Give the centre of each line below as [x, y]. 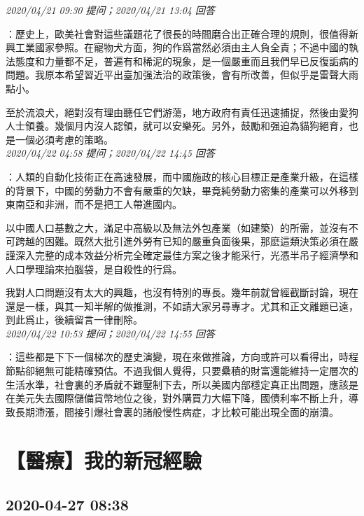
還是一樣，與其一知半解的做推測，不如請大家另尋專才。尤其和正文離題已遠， [182, 306]
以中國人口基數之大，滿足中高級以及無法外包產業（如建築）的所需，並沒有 [177, 227]
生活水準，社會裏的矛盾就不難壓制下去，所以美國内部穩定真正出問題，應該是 [182, 384]
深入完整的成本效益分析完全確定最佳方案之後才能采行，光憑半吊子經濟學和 [187, 254]
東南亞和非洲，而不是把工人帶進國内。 [94, 204]
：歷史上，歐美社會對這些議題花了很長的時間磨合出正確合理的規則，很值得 [177, 33]
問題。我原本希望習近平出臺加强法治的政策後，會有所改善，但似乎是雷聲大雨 [182, 75]
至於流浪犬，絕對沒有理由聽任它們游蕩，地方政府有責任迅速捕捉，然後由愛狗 [182, 112]
